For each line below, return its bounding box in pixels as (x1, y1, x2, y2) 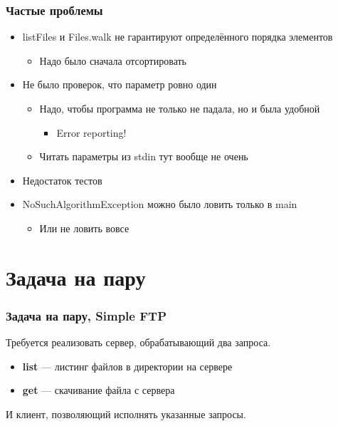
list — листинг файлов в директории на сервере (22, 358, 233, 373)
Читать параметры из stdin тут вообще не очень (39, 149, 248, 164)
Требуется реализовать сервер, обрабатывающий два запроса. (6, 335, 271, 350)
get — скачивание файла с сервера (22, 383, 175, 398)
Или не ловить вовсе (39, 220, 130, 235)
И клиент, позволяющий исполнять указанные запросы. (6, 406, 246, 421)
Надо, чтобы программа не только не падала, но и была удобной (39, 101, 320, 115)
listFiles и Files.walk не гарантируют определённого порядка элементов (22, 29, 333, 44)
